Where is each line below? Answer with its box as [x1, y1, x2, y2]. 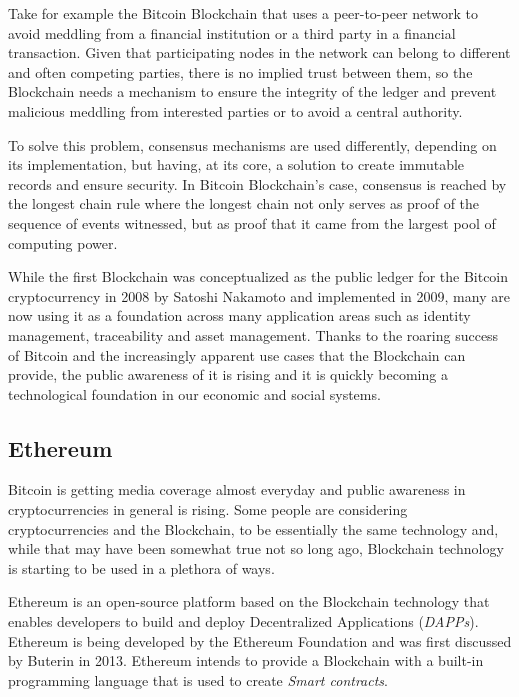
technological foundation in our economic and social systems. [8, 383, 381, 404]
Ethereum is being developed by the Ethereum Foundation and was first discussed [8, 630, 512, 651]
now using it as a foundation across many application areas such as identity [8, 305, 471, 326]
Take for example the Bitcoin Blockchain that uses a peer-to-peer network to [8, 3, 479, 23]
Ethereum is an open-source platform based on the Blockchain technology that [8, 591, 490, 612]
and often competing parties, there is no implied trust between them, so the [8, 61, 473, 82]
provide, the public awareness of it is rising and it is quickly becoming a [8, 364, 448, 385]
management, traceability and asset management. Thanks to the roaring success [8, 324, 499, 345]
